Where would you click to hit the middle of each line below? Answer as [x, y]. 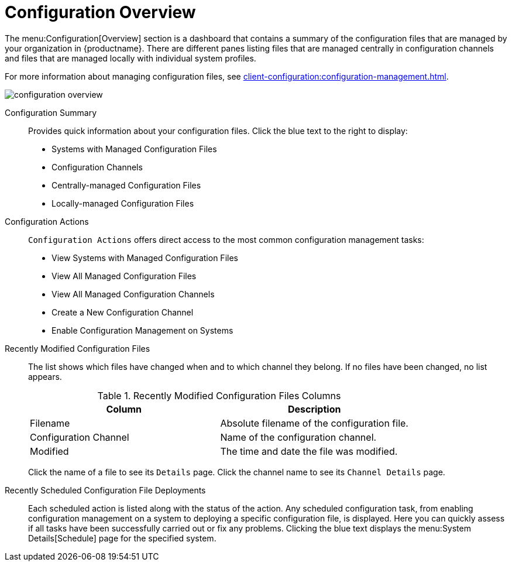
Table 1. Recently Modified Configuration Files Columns [219, 395]
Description [314, 409]
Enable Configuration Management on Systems [142, 330]
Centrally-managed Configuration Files [126, 185]
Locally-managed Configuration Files [123, 203]
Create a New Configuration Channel [123, 312]
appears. [45, 376]
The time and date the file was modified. [309, 451]
